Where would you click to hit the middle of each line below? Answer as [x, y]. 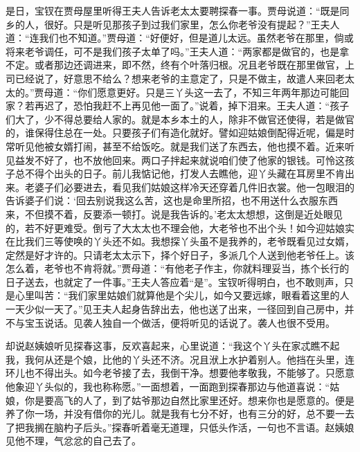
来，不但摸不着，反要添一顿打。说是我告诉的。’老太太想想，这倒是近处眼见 [174, 214]
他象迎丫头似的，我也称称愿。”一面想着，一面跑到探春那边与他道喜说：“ [168, 387]
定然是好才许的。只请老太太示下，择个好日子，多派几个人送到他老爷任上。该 [180, 254]
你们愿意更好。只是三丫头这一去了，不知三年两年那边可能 [209, 92]
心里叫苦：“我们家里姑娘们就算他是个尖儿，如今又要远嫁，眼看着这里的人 [182, 295]
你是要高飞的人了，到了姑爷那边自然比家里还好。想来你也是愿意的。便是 [189, 400]
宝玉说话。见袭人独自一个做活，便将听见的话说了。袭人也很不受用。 [180, 322]
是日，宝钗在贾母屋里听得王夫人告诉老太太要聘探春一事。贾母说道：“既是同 [178, 10]
